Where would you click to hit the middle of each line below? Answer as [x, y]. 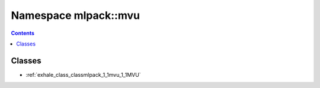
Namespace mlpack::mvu [76, 15]
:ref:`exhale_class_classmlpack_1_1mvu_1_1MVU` [84, 74]
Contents [23, 33]
